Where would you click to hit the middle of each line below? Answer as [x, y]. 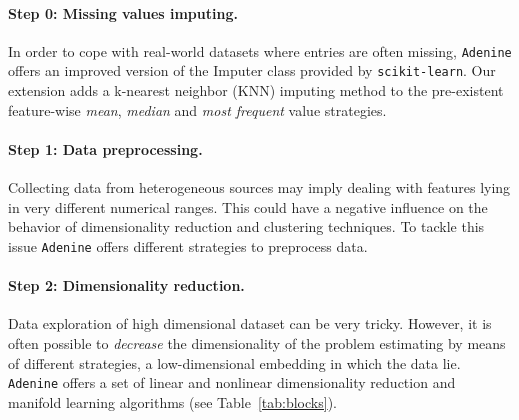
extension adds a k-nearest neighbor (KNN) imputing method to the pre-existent [256, 90]
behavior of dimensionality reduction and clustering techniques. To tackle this [246, 226]
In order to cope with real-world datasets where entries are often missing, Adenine [260, 50]
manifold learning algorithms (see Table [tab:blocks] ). [172, 401]
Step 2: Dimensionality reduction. [126, 285]
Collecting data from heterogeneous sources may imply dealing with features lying [259, 187]
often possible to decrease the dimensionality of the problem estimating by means [257, 342]
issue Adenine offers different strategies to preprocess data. [188, 245]
